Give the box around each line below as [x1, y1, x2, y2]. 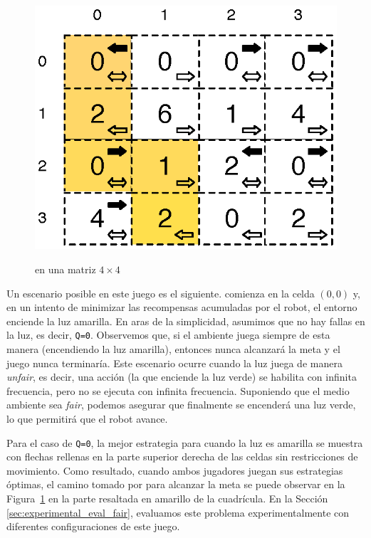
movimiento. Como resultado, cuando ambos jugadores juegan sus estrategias [6, 463, 343, 478]
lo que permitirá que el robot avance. [6, 411, 168, 426]
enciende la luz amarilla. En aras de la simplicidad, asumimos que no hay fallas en [6, 313, 365, 328]
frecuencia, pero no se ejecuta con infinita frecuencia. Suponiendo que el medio [6, 383, 350, 398]
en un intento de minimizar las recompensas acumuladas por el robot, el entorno [6, 300, 357, 315]
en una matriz [35, 261, 96, 276]
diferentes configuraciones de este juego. [6, 519, 180, 534]
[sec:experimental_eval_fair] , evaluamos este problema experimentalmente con [6, 505, 350, 519]
